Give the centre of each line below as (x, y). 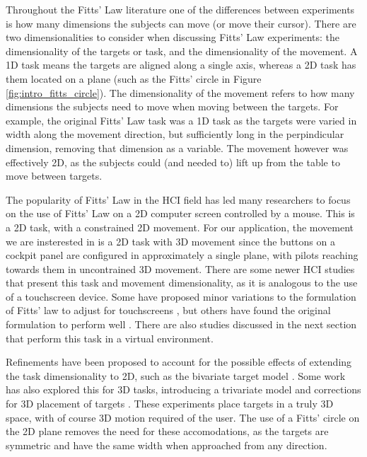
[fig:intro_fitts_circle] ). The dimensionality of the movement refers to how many (180, 92)
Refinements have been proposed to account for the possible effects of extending (179, 362)
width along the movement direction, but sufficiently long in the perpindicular (175, 134)
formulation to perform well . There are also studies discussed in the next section (181, 324)
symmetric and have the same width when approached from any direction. (167, 445)
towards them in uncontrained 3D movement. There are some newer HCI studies (180, 268)
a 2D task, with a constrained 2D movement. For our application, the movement (180, 227)
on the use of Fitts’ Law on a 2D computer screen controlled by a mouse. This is (180, 213)
